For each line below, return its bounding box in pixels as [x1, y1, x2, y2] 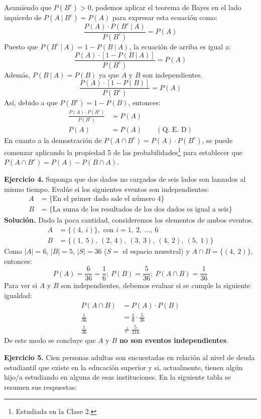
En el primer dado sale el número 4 [52, 195, 161, 203]
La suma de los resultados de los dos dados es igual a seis [52, 206, 229, 214]
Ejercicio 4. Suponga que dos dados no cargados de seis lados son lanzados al [4, 174, 246, 184]
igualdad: [4, 290, 33, 300]
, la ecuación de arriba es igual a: [129, 41, 231, 51]
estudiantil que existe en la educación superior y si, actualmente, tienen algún [4, 362, 243, 372]
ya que [98, 69, 119, 80]
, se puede [202, 134, 233, 145]
